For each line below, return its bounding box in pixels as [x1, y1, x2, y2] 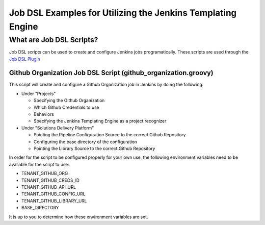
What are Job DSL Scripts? [9, 35, 98, 44]
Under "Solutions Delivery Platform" [21, 125, 94, 131]
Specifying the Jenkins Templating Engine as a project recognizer [33, 118, 167, 124]
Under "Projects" [21, 91, 56, 97]
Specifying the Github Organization [33, 98, 105, 103]
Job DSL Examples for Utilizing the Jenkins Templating [9, 7, 237, 18]
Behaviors [33, 111, 54, 117]
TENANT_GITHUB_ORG [21, 171, 68, 176]
